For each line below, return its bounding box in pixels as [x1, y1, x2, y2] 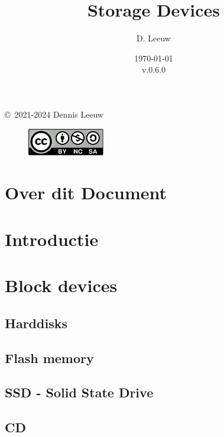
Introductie [5, 226, 99, 251]
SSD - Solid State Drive [5, 383, 154, 402]
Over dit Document [5, 180, 167, 205]
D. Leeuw [137, 32, 171, 44]
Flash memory [5, 348, 94, 367]
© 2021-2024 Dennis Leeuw [5, 108, 104, 120]
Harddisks [5, 313, 67, 332]
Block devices [5, 273, 118, 297]
